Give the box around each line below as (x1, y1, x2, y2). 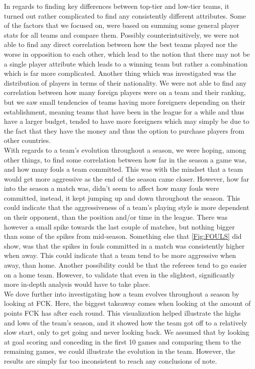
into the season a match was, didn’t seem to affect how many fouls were (4, 183, 219, 193)
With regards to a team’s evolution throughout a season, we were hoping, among (4, 144, 246, 155)
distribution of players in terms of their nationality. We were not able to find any (4, 77, 247, 88)
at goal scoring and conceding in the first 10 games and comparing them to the (4, 336, 241, 346)
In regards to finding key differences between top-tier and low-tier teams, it (4, 1, 230, 11)
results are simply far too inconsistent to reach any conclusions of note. (4, 355, 217, 366)
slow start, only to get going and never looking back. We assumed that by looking (4, 327, 250, 337)
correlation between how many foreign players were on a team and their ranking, (4, 87, 246, 97)
